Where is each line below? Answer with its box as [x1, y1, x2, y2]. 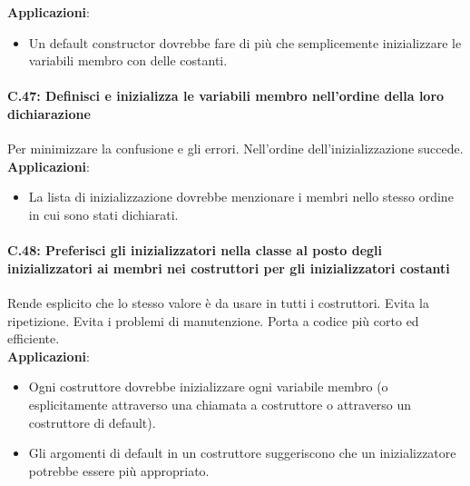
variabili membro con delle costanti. [28, 51, 228, 70]
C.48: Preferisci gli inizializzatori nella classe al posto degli [7, 241, 383, 260]
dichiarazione [7, 104, 91, 123]
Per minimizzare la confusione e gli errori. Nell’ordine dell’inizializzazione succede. [7, 139, 464, 158]
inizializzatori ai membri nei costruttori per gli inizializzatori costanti [7, 258, 450, 277]
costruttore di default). [28, 412, 156, 431]
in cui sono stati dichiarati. [28, 204, 179, 223]
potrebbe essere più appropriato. [28, 461, 210, 480]
